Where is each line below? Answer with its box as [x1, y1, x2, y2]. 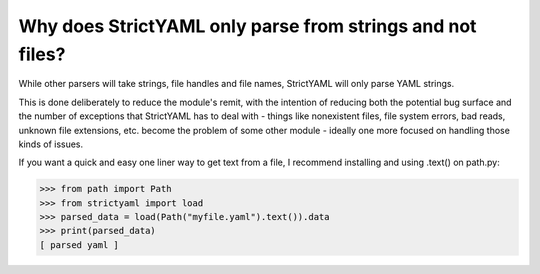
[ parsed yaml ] [39, 239, 120, 250]
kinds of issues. [18, 138, 84, 150]
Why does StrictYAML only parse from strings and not [18, 15, 477, 37]
